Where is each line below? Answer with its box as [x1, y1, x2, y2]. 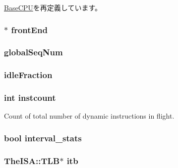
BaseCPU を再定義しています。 [4, 2, 102, 12]
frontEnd [11, 23, 48, 36]
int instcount [4, 91, 56, 104]
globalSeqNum [4, 46, 63, 58]
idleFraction [4, 69, 53, 81]
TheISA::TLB [4, 154, 60, 167]
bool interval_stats [4, 131, 82, 144]
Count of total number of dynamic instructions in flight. [4, 111, 175, 121]
